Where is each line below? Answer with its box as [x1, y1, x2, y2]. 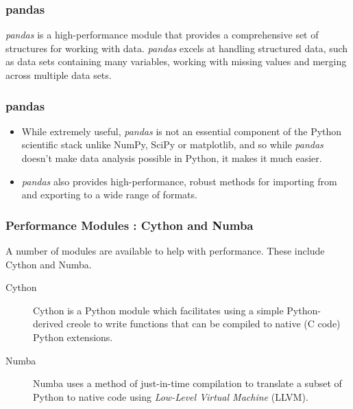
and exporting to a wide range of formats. [21, 187, 197, 202]
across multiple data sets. [5, 68, 112, 82]
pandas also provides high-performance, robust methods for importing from [21, 174, 337, 188]
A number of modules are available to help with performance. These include [5, 244, 325, 257]
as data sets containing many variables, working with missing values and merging [5, 54, 347, 69]
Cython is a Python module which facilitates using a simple [33, 303, 284, 317]
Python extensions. [33, 329, 113, 344]
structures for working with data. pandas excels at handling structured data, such [5, 40, 348, 55]
